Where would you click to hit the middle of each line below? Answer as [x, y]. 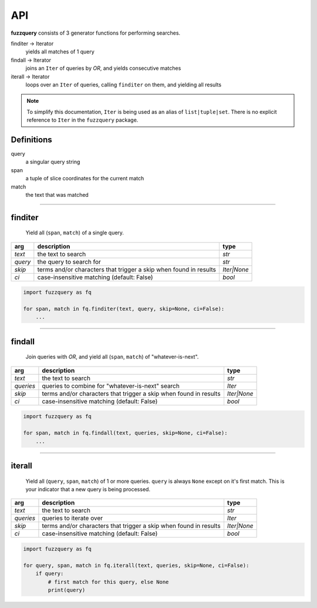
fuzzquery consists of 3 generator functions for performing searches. [96, 33]
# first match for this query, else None [108, 582]
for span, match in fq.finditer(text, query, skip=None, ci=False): [124, 309]
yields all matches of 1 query [60, 52]
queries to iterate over [72, 518]
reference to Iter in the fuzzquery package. [82, 120]
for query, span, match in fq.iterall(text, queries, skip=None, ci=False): [136, 565]
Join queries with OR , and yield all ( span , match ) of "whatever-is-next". [112, 357]
